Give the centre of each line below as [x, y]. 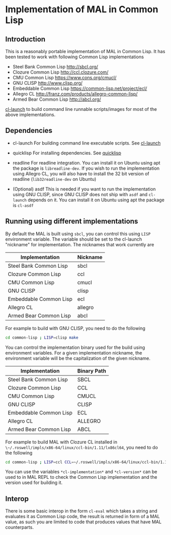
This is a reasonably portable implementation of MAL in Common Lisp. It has [85, 51]
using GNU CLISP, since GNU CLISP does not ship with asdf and [80, 194]
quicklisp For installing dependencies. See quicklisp [67, 153]
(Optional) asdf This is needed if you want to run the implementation [84, 189]
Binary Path [92, 370]
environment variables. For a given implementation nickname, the [74, 353]
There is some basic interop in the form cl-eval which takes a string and [81, 511]
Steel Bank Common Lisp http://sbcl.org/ [55, 67]
